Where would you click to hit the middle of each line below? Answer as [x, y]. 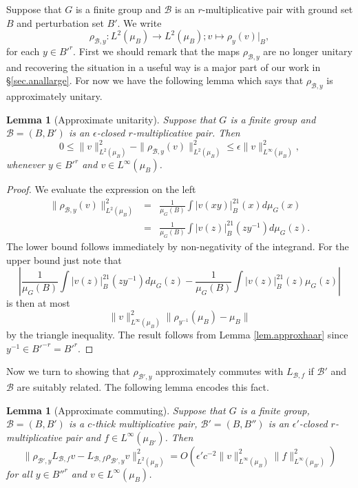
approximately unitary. [54, 96]
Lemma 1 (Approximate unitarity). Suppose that [111, 119]
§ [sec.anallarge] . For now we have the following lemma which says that [155, 80]
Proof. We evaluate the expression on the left [101, 189]
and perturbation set [60, 22]
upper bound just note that [64, 260]
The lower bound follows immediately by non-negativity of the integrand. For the [178, 246]
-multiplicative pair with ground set [277, 9]
